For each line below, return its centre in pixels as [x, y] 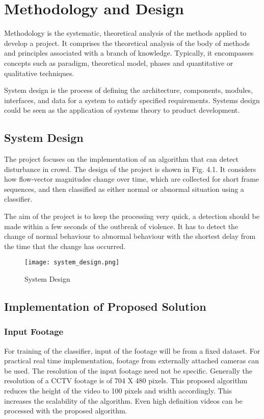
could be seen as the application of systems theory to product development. [122, 110]
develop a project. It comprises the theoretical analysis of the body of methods [127, 43]
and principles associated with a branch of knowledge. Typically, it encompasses [129, 53]
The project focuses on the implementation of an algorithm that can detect [121, 159]
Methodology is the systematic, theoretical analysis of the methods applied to [125, 33]
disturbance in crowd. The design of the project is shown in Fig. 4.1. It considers [130, 169]
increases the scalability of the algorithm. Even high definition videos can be [123, 400]
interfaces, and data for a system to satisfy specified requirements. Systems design [132, 100]
